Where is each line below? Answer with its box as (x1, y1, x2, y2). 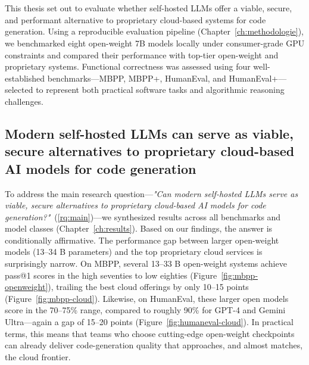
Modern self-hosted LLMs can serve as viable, (5, 124, 294, 142)
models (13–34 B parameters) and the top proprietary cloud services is (5, 245, 263, 258)
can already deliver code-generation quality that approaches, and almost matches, (5, 339, 303, 351)
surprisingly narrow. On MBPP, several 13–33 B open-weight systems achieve (5, 257, 287, 270)
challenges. (5, 95, 44, 107)
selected (5, 83, 33, 96)
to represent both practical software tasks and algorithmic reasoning (36, 83, 285, 96)
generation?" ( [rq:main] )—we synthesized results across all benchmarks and (5, 210, 281, 223)
